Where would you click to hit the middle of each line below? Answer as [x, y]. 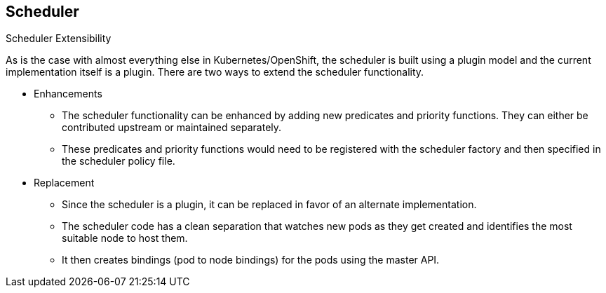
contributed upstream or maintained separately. [172, 128]
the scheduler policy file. [119, 161]
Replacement [64, 183]
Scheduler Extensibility [59, 39]
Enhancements [68, 94]
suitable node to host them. [125, 238]
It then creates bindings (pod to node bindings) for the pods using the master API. [251, 260]
